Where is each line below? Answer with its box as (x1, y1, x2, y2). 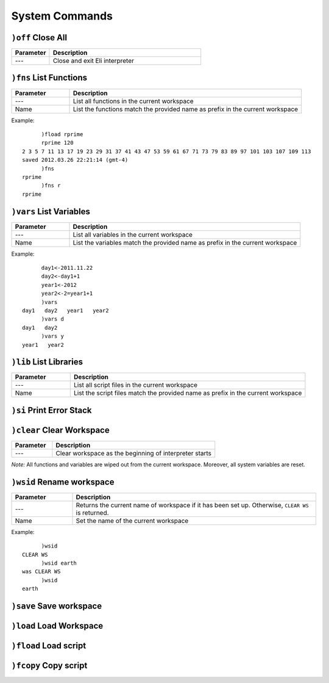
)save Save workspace (11, 601, 102, 612)
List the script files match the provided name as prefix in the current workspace (73, 389, 302, 397)
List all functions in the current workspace (73, 96, 194, 105)
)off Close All (11, 32, 67, 43)
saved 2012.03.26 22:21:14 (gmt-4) (22, 156, 129, 164)
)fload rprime (41, 131, 83, 137)
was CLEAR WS (22, 568, 61, 575)
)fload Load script (11, 641, 87, 651)
